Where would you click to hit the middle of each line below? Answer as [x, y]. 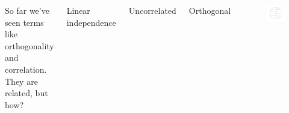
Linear [78, 10]
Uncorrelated [152, 10]
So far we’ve [27, 10]
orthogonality [30, 45]
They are [21, 81]
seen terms [24, 22]
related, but [26, 93]
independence [91, 22]
